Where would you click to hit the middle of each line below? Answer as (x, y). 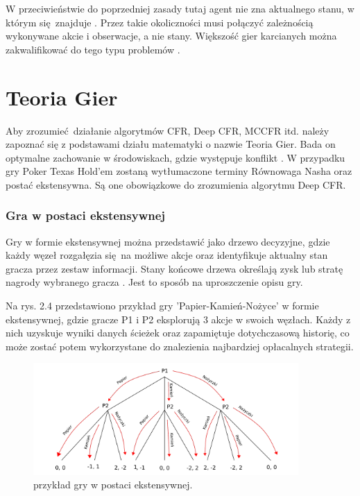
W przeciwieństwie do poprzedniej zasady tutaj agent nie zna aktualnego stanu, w (180, 8)
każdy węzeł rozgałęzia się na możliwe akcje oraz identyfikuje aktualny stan (167, 255)
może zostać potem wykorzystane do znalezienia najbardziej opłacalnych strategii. (180, 346)
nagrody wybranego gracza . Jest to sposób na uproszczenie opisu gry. (154, 282)
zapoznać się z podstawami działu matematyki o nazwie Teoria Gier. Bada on (171, 144)
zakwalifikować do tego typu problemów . (93, 49)
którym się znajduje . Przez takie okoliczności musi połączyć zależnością (160, 22)
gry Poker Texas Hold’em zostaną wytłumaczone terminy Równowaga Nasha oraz (179, 171)
